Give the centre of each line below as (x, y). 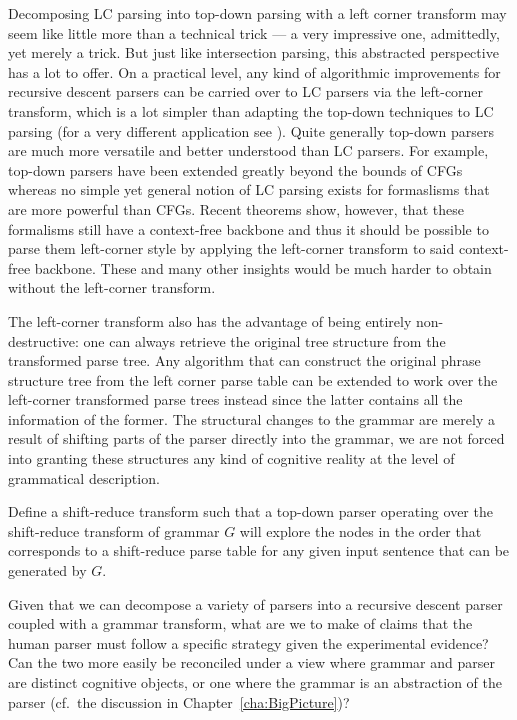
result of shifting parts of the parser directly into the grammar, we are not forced (256, 438)
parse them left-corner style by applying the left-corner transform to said (231, 248)
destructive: (43, 340)
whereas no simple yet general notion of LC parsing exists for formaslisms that (249, 189)
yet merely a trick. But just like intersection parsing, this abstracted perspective (253, 52)
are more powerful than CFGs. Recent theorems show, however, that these (236, 208)
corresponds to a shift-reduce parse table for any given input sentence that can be (259, 550)
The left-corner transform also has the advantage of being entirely (210, 320)
